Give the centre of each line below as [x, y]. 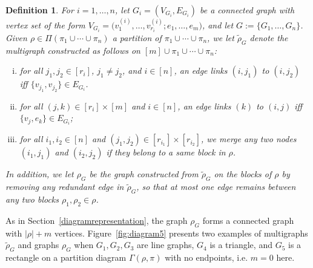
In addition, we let [40, 174]
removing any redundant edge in [65, 187]
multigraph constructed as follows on [73, 50]
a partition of [137, 37]
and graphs [38, 245]
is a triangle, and [241, 245]
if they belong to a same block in [166, 152]
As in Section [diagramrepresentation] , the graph [97, 220]
